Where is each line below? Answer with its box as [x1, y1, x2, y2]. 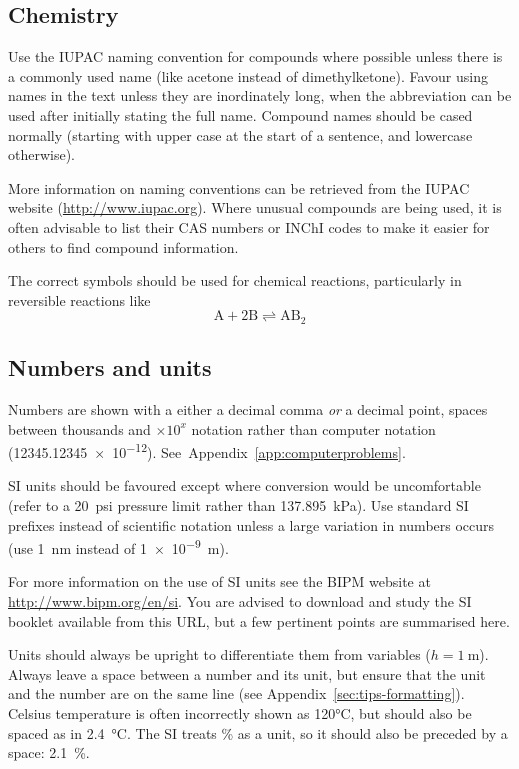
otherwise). [8, 144, 76, 165]
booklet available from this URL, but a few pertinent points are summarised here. [8, 610, 510, 631]
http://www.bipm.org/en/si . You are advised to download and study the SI [8, 591, 472, 612]
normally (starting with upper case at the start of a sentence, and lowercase [8, 124, 473, 145]
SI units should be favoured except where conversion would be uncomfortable [8, 475, 481, 496]
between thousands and [8, 418, 151, 439]
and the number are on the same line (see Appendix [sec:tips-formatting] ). [8, 683, 465, 704]
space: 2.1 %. [8, 742, 90, 763]
